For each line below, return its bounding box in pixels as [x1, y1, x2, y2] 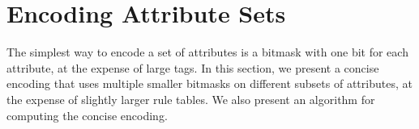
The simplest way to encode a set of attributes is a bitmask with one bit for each [6, 44, 408, 60]
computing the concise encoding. [6, 106, 168, 123]
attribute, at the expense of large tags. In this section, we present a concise [6, 59, 379, 76]
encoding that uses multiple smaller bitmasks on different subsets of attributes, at [6, 75, 413, 92]
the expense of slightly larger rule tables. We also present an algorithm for [6, 90, 375, 107]
